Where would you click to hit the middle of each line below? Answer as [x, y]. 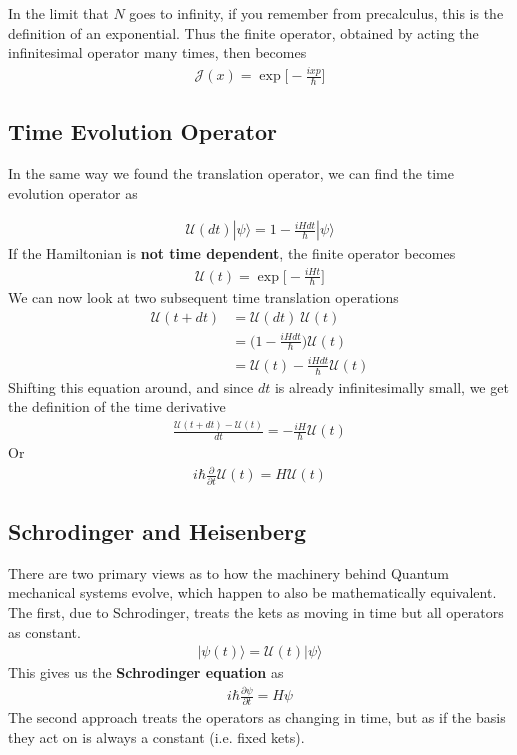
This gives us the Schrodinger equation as [146, 672]
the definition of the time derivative [117, 406]
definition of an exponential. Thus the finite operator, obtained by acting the [243, 32]
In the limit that [58, 13]
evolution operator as [73, 192]
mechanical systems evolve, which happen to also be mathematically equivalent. [252, 592]
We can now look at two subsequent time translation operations [203, 297]
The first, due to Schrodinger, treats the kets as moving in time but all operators [256, 611]
